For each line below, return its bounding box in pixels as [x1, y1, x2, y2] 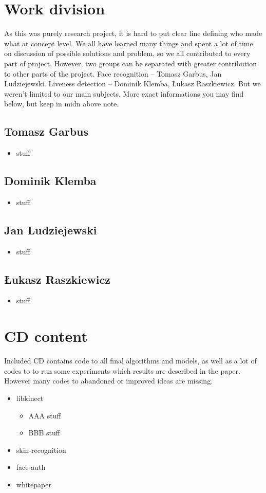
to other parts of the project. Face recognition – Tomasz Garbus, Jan [4, 68, 222, 79]
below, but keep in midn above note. [4, 98, 119, 109]
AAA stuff [28, 410, 61, 421]
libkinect [16, 392, 44, 403]
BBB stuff [28, 427, 60, 438]
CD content [4, 325, 88, 346]
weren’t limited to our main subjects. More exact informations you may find [4, 88, 244, 99]
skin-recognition [16, 444, 66, 455]
